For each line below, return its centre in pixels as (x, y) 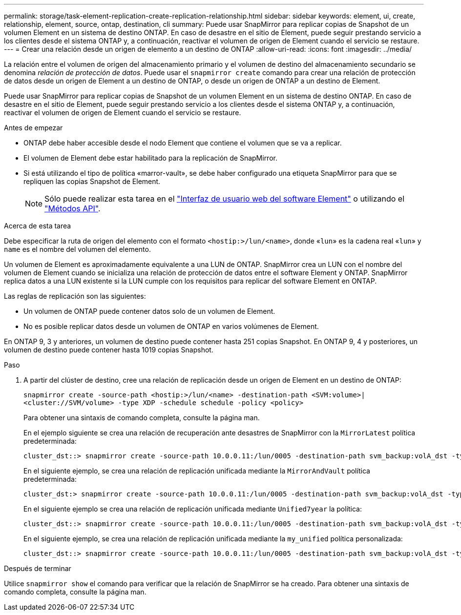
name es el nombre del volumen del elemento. (77, 249)
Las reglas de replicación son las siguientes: (75, 296)
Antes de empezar (33, 128)
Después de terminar (38, 568)
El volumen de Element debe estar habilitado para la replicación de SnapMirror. (150, 158)
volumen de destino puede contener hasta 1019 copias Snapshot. (109, 350)
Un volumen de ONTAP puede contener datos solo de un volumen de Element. (149, 311)
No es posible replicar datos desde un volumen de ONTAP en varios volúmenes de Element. (171, 326)
